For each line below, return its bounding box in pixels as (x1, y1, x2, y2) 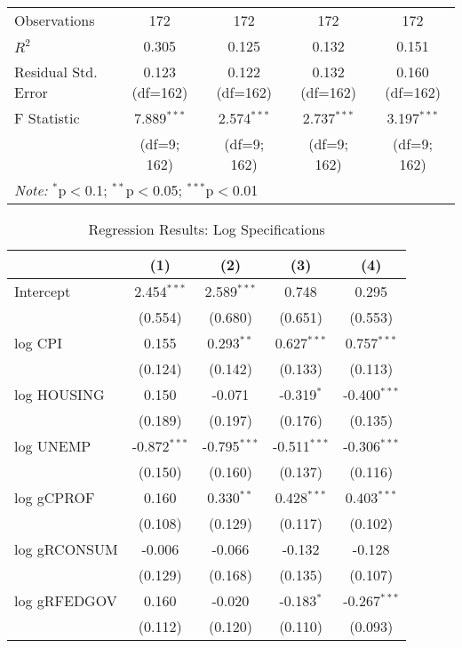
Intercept (14, 281, 71, 301)
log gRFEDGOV (14, 590, 117, 611)
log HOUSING (14, 384, 105, 404)
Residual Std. (14, 61, 98, 82)
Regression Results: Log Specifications (88, 219, 325, 239)
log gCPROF (14, 487, 95, 508)
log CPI (14, 332, 63, 353)
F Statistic (14, 108, 80, 128)
